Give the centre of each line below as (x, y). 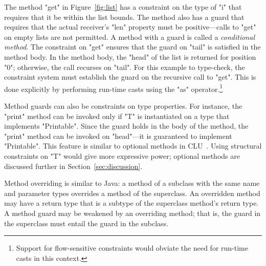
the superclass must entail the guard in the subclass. (86, 223)
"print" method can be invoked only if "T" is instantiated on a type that (117, 116)
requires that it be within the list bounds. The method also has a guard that (124, 17)
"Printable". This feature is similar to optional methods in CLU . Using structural (133, 146)
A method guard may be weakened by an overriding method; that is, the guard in (132, 213)
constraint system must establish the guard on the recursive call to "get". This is (130, 77)
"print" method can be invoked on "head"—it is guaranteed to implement (118, 136)
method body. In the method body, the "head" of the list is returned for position (130, 56)
